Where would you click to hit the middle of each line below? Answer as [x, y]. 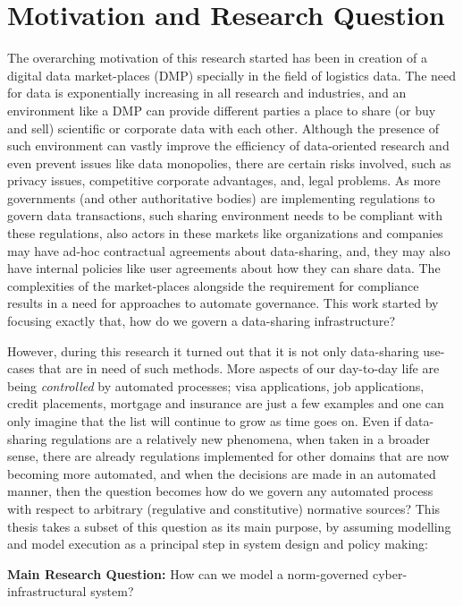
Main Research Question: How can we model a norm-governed [188, 573]
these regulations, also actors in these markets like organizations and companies [225, 233]
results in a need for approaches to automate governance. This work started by [223, 303]
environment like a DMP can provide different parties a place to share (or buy [222, 110]
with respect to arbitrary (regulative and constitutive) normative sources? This [224, 508]
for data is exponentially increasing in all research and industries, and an [207, 93]
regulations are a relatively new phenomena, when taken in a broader [240, 438]
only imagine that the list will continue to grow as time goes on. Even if [204, 421]
